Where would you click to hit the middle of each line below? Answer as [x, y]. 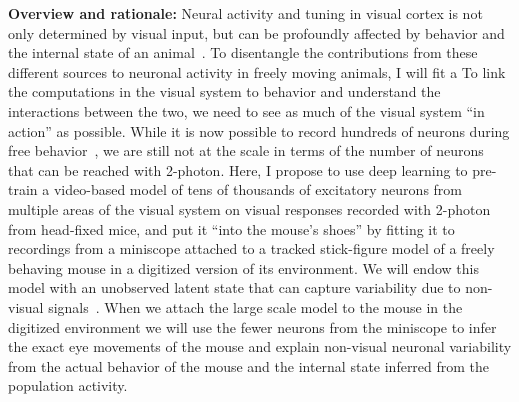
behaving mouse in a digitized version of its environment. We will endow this [243, 267]
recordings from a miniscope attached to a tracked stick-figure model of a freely [251, 248]
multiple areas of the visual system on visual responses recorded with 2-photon [249, 208]
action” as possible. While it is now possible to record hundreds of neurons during [259, 130]
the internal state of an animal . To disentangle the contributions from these [243, 52]
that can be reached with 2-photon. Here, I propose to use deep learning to [238, 169]
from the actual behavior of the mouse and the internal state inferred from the [249, 365]
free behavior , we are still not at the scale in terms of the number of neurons [246, 150]
